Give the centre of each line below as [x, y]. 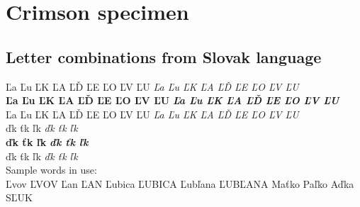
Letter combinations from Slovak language [164, 56]
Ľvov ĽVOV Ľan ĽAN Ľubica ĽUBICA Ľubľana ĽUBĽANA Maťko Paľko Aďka [180, 183]
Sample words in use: [51, 170]
